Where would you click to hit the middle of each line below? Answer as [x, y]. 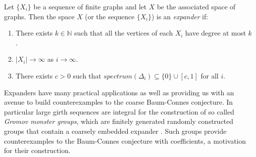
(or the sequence [110, 16]
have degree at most [216, 33]
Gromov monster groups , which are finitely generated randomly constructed [119, 121]
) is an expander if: [180, 16]
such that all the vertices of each [124, 33]
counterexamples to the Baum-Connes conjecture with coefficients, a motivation [125, 140]
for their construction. [37, 150]
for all [210, 75]
